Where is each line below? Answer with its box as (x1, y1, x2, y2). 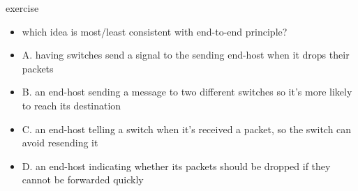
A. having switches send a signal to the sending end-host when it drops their (22, 47, 350, 62)
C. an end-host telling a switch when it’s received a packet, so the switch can (22, 121, 352, 136)
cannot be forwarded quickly (22, 172, 144, 187)
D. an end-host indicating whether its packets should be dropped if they (22, 158, 331, 173)
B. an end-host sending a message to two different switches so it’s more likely (22, 84, 352, 99)
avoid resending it (22, 135, 98, 150)
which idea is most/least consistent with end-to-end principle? (22, 24, 288, 38)
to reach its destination (22, 98, 121, 112)
